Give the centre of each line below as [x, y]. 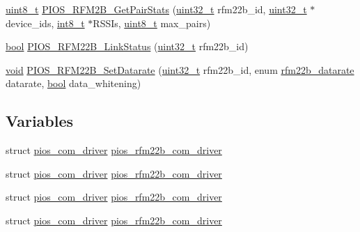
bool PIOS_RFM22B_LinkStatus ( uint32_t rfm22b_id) [127, 46]
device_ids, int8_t [45, 23]
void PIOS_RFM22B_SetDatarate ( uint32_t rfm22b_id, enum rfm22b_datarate [180, 69]
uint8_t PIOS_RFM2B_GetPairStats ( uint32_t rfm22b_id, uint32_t [156, 9]
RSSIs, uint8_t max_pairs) [152, 23]
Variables [40, 121]
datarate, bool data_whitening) [73, 83]
